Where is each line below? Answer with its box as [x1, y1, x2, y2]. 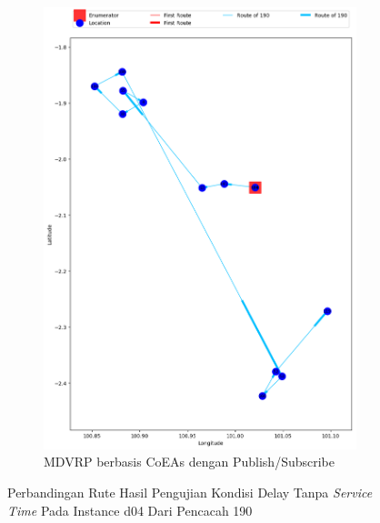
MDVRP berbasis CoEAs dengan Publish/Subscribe [44, 452, 335, 471]
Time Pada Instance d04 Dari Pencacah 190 [7, 500, 253, 519]
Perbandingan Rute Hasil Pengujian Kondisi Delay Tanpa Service [7, 483, 373, 502]
